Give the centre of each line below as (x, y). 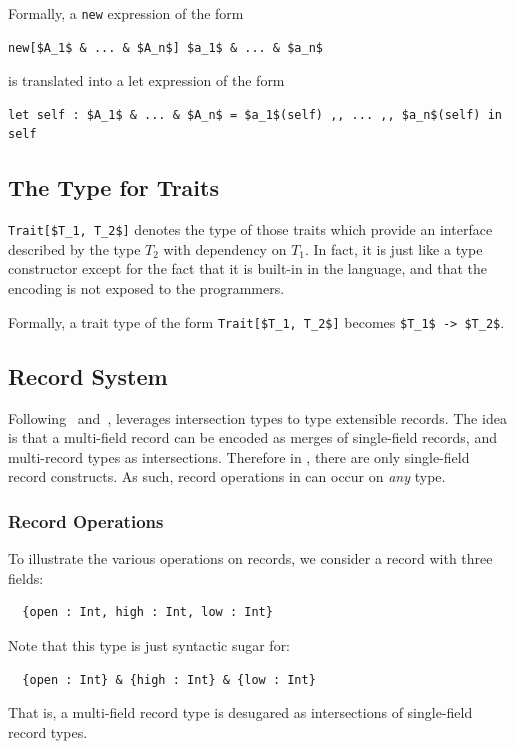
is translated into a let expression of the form (146, 80)
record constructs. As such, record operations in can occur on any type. (227, 476)
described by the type (74, 248)
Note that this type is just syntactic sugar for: (149, 644)
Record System (88, 375)
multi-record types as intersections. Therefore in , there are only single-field (239, 456)
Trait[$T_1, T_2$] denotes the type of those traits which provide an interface (250, 229)
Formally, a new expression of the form (126, 13)
